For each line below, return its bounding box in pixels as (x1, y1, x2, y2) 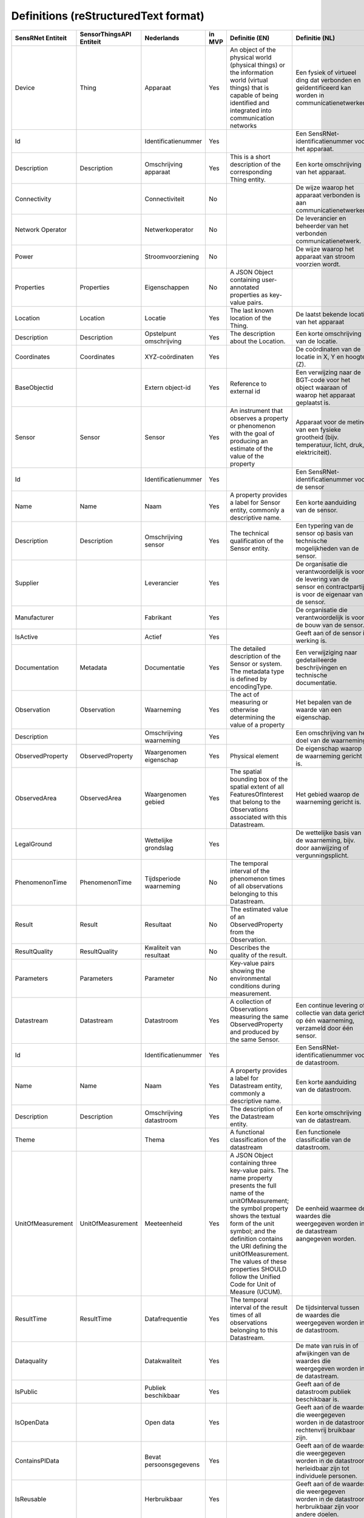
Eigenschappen (144, 283, 189, 291)
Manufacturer (15, 613, 54, 622)
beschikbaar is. (295, 1395, 340, 1403)
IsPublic (15, 1387, 38, 1396)
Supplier (15, 579, 39, 587)
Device (15, 83, 35, 92)
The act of (229, 690, 260, 698)
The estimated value (229, 905, 288, 913)
